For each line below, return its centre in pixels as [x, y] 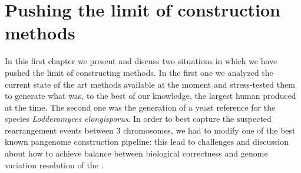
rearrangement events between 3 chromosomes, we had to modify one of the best [150, 130]
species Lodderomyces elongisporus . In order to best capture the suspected [138, 119]
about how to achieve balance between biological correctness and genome [136, 153]
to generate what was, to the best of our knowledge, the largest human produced [150, 96]
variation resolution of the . [54, 164]
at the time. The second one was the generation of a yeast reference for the [140, 107]
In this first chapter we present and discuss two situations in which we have [141, 61]
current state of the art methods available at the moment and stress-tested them [150, 84]
